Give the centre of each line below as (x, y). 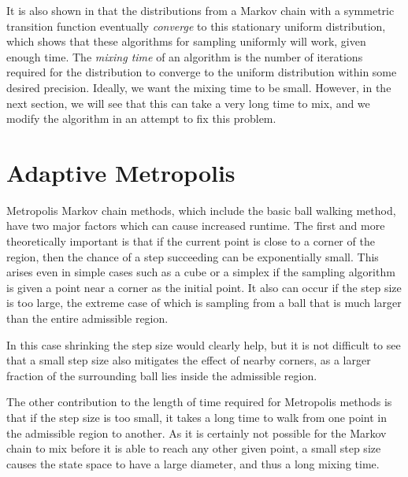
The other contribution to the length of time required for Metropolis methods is (199, 402)
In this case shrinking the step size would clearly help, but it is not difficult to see (204, 344)
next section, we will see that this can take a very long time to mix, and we (188, 103)
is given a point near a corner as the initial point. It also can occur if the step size (204, 287)
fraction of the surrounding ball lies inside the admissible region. (162, 375)
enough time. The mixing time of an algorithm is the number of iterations (185, 56)
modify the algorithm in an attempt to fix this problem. (141, 118)
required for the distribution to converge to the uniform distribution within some (202, 72)
